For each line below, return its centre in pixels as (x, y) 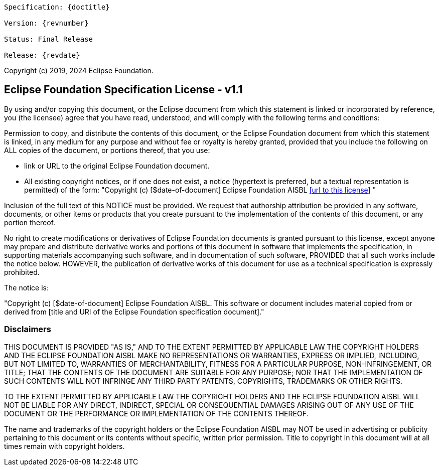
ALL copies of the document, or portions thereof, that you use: (107, 150)
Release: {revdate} (42, 55)
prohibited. (22, 272)
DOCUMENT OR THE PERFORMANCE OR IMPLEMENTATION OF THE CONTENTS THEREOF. (156, 413)
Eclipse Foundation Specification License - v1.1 (123, 90)
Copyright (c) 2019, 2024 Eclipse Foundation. (79, 70)
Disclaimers (28, 329)
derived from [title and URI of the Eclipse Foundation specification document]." (134, 311)
